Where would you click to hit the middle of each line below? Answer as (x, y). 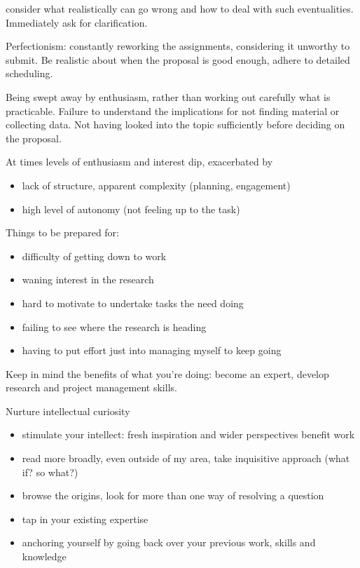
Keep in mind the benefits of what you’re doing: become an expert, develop (167, 373)
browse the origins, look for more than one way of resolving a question (173, 495)
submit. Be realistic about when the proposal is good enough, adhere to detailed (178, 59)
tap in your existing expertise (85, 519)
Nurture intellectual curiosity (68, 411)
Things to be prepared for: (62, 232)
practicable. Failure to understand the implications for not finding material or (173, 110)
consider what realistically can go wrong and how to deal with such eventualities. (180, 8)
